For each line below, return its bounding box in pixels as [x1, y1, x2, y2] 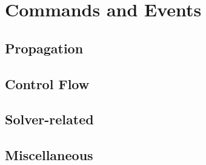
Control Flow [5, 74, 90, 93]
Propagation [5, 38, 84, 57]
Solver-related [5, 110, 94, 129]
